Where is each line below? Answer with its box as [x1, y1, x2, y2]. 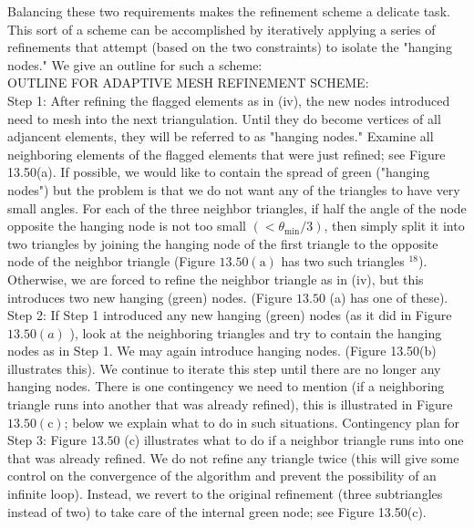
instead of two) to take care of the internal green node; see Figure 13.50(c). [7, 502, 427, 521]
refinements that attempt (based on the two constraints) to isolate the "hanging [7, 37, 452, 57]
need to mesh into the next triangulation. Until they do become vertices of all [7, 109, 441, 128]
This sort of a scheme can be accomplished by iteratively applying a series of [7, 19, 436, 38]
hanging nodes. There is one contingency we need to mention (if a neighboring [7, 377, 445, 396]
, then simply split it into [324, 216, 465, 235]
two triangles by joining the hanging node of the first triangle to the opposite [7, 233, 438, 253]
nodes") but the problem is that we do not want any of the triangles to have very [7, 180, 460, 199]
